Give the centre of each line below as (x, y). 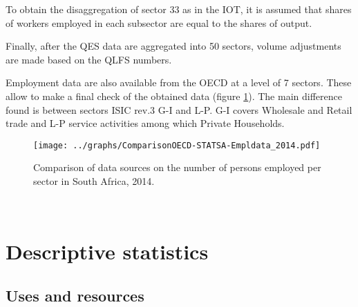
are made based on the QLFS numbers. (89, 59)
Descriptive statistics (107, 251)
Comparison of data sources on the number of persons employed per (177, 167)
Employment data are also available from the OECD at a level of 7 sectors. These (179, 82)
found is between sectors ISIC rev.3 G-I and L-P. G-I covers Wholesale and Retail (179, 109)
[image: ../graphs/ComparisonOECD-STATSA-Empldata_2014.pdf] (177, 145)
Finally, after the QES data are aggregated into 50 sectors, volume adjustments (173, 46)
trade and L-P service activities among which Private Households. (145, 123)
